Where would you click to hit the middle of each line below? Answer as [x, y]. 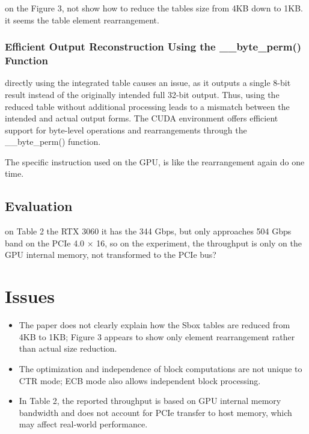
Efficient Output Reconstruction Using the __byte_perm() [153, 47]
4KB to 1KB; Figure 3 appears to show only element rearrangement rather [157, 336]
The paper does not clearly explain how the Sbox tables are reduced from [154, 325]
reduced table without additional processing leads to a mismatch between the [147, 106]
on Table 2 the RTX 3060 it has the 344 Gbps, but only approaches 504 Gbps [148, 231]
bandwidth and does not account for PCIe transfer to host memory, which [155, 412]
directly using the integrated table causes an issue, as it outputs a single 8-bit [148, 83]
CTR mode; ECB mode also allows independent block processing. [140, 380]
